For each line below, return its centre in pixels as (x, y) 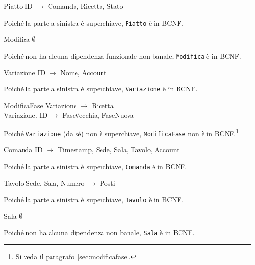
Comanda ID (23, 150)
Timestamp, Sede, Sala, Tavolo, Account (118, 150)
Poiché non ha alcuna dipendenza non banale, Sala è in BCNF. (99, 232)
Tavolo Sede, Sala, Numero (44, 183)
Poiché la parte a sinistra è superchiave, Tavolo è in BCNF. (94, 199)
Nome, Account (84, 72)
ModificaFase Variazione (40, 105)
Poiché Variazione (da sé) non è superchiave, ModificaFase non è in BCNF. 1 (122, 132)
